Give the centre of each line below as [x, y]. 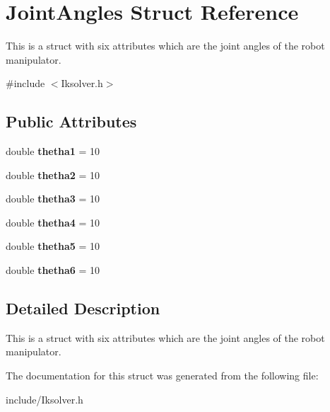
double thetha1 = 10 [53, 151]
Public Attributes [71, 121]
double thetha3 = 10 [53, 199]
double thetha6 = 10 [53, 270]
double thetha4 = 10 [53, 222]
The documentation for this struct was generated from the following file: [162, 376]
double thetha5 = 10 [53, 246]
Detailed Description [83, 308]
